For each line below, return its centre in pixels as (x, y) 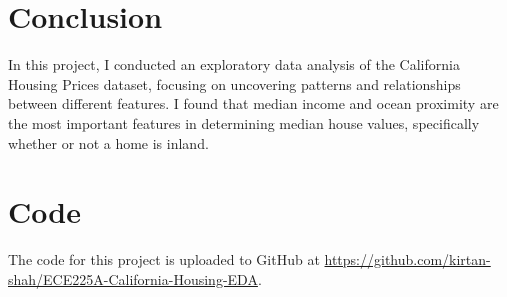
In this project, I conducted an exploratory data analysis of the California (234, 64)
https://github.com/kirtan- (407, 259)
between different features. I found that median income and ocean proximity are (253, 103)
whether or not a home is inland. (108, 142)
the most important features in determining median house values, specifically (244, 122)
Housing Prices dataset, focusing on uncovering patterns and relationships (234, 83)
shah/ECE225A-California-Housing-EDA (133, 278)
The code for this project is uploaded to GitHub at (164, 259)
